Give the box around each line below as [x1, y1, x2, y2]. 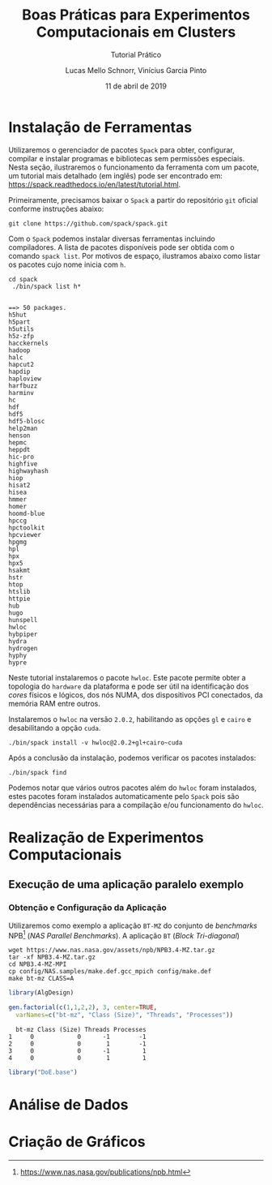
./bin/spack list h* [11, 282, 82, 290]
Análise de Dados [8, 1095, 129, 1114]
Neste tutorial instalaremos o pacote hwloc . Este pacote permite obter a [8, 672, 246, 682]
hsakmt [8, 566, 31, 574]
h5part [8, 318, 31, 326]
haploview [8, 375, 42, 383]
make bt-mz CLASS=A [8, 975, 74, 983]
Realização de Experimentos [8, 828, 204, 847]
